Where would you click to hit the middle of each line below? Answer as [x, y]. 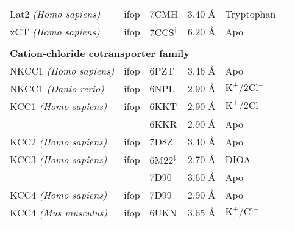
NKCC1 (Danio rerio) [57, 88]
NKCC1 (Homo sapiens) [62, 71]
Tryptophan [251, 14]
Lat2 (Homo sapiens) [55, 14]
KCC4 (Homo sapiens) [59, 195]
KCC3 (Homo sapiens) [59, 159]
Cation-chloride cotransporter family [100, 53]
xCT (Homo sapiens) [55, 31]
